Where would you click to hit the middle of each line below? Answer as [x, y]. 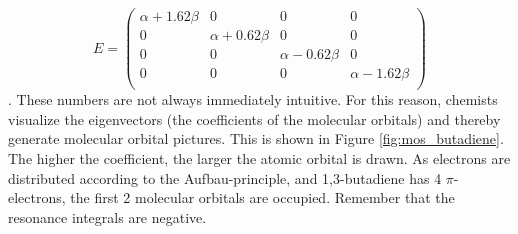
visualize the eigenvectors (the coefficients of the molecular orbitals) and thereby [254, 118]
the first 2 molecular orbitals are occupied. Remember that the [262, 197]
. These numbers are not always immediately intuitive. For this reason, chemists [253, 99]
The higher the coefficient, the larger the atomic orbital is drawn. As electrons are [259, 158]
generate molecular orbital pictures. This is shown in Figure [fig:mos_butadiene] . [256, 138]
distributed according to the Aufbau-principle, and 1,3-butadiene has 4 [225, 177]
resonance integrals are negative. [107, 216]
